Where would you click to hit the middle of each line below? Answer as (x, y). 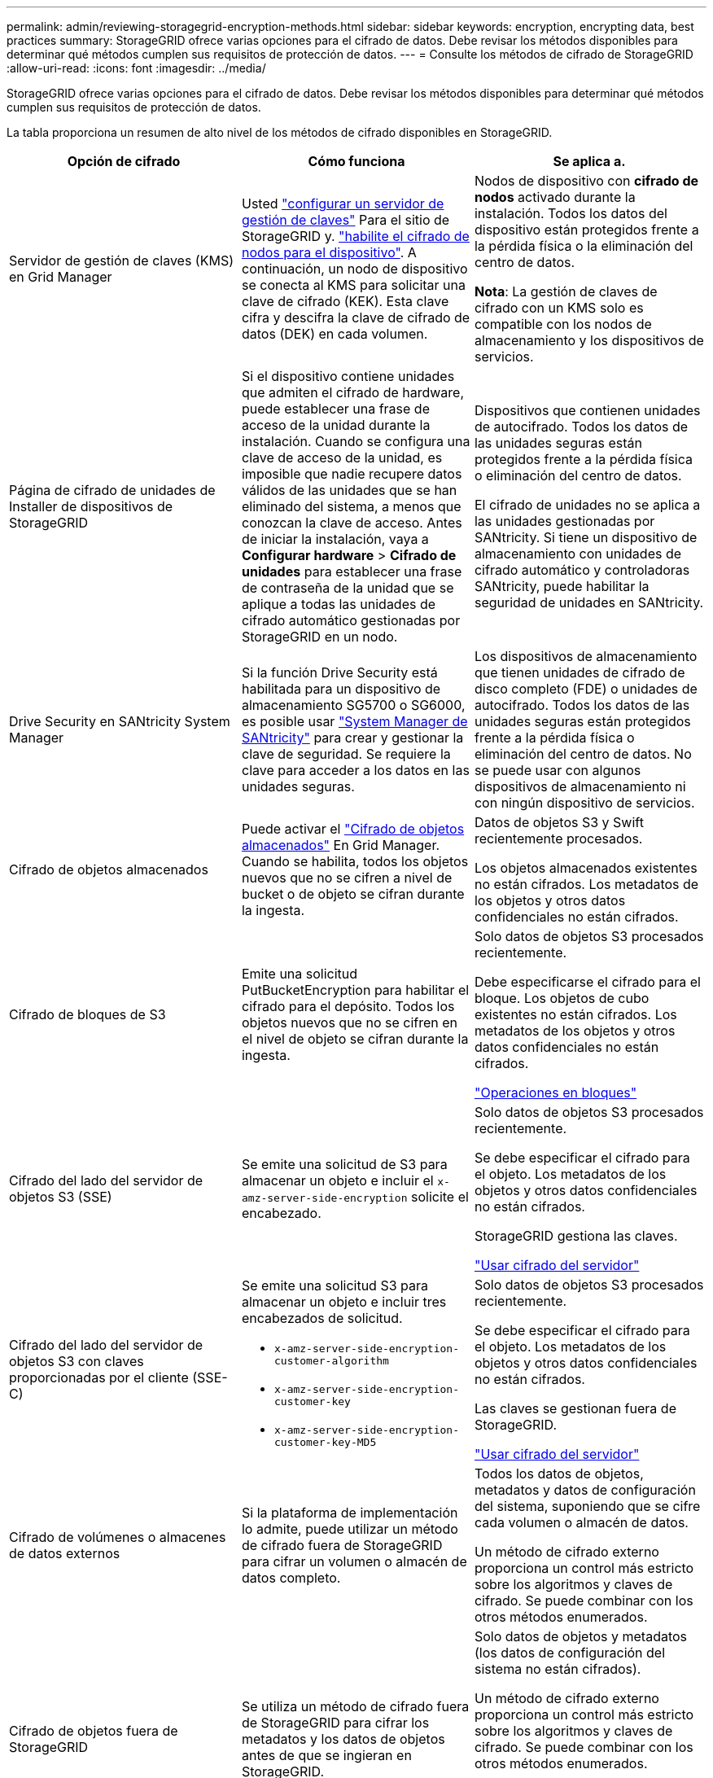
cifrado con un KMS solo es (559, 308)
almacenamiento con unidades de (578, 554)
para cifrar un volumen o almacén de (354, 1561)
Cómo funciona (356, 161)
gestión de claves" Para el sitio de (346, 220)
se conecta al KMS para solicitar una (354, 285)
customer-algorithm (331, 1361)
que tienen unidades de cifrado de (580, 672)
